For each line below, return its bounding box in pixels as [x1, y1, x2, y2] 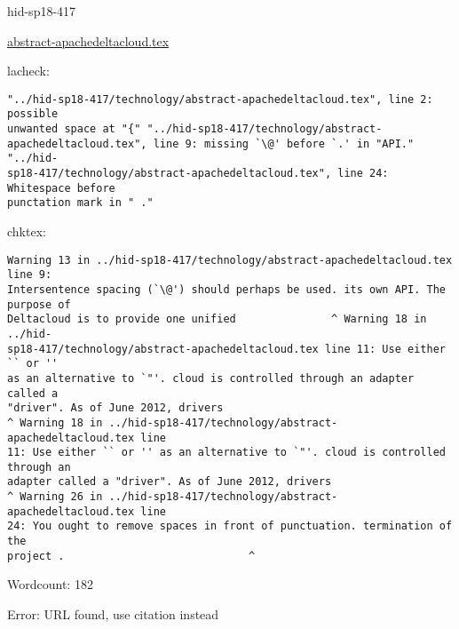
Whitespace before [7, 181, 115, 195]
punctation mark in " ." [7, 196, 154, 210]
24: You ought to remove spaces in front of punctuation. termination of [7, 520, 453, 533]
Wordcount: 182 [7, 575, 93, 593]
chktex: [7, 222, 46, 241]
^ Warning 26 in [7, 490, 103, 504]
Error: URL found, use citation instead [7, 605, 219, 623]
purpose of [7, 298, 71, 311]
